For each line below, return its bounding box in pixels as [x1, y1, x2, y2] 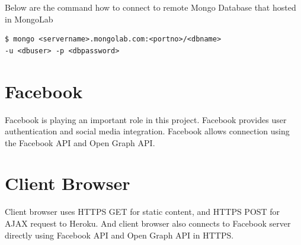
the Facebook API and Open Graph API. [5, 136, 155, 149]
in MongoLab [5, 12, 53, 25]
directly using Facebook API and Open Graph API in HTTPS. [5, 228, 234, 241]
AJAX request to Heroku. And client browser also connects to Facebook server [5, 217, 291, 229]
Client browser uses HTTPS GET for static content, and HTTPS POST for [5, 205, 280, 218]
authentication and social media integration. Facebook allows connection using [5, 125, 290, 137]
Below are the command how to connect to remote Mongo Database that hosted [5, 1, 296, 13]
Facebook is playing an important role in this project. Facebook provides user [5, 113, 287, 125]
